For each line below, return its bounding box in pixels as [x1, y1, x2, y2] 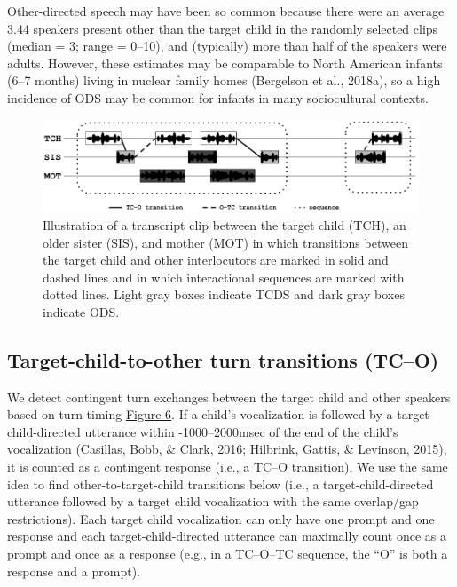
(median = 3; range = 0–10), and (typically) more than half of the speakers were [7, 36, 447, 55]
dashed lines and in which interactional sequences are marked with [43, 267, 405, 286]
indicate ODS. [43, 302, 120, 321]
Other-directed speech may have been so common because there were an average [7, 2, 445, 20]
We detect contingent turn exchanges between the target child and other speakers [7, 387, 451, 406]
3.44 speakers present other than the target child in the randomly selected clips [7, 19, 438, 37]
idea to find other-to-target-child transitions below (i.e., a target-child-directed [7, 474, 434, 493]
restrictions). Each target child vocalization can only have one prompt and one [7, 509, 435, 528]
